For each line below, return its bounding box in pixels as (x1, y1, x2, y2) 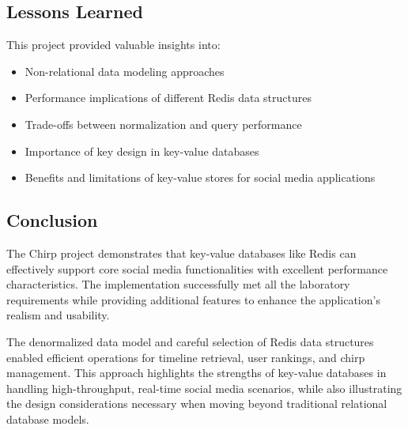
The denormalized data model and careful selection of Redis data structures (6, 333, 374, 349)
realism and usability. (6, 307, 110, 323)
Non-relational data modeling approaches (25, 62, 225, 79)
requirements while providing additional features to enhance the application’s (6, 291, 380, 307)
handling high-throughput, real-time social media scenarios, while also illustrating (6, 379, 402, 396)
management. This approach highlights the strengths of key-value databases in (6, 364, 387, 381)
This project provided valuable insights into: (6, 36, 221, 53)
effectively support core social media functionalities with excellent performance (6, 260, 388, 277)
